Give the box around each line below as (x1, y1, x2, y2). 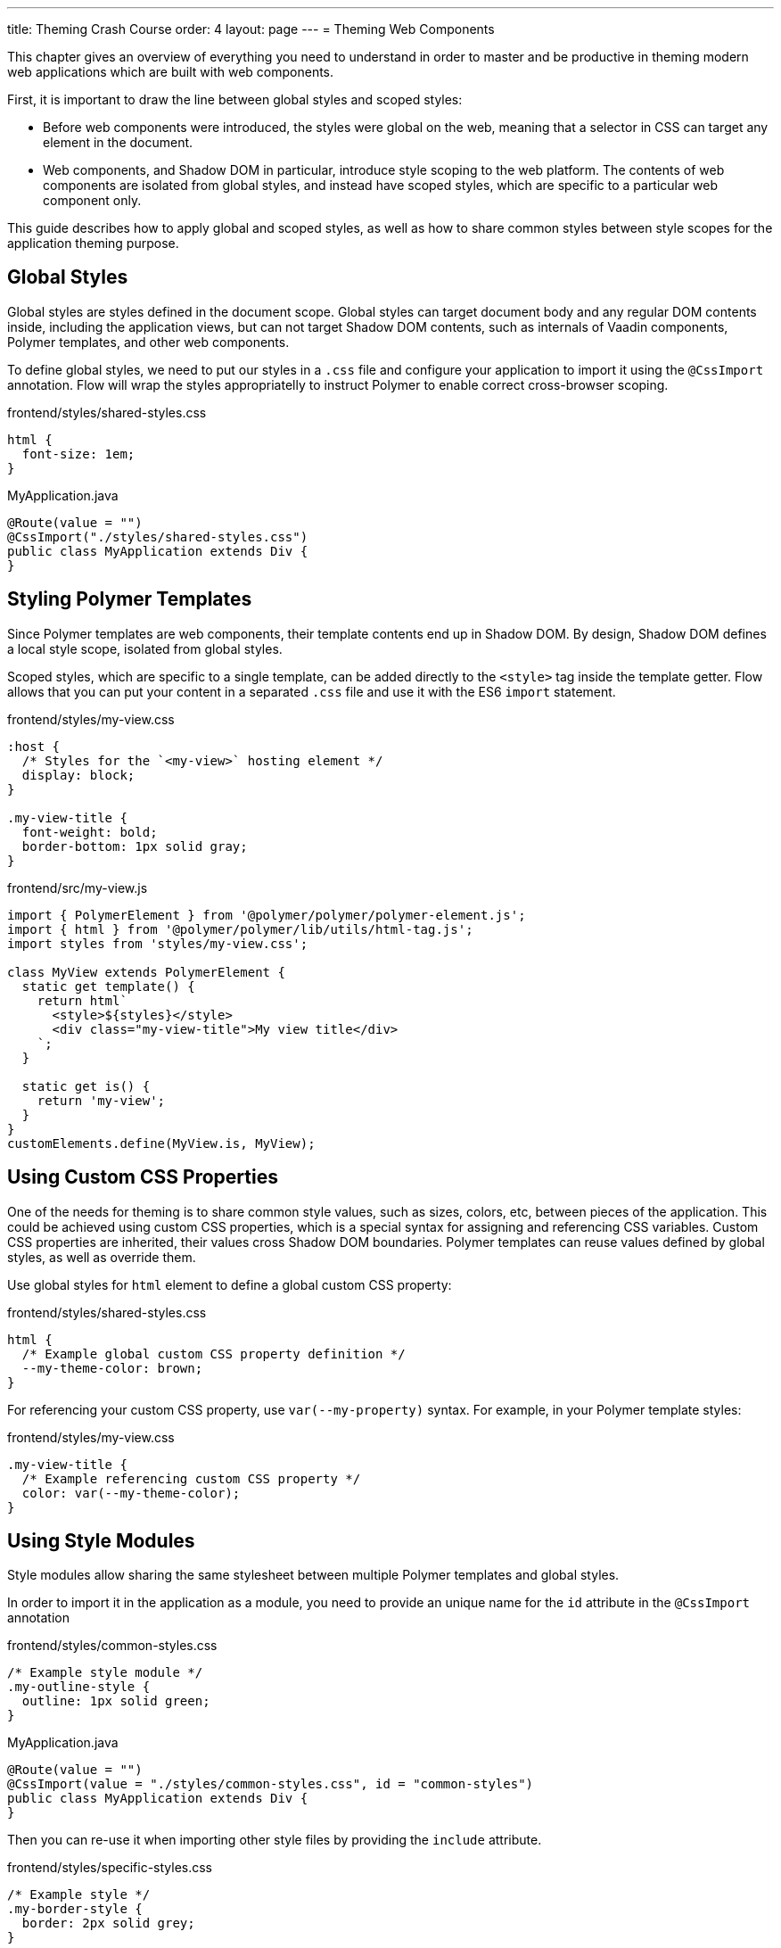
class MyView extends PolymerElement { (7, 964, 285, 979)
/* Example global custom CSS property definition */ (21, 1346, 406, 1361)
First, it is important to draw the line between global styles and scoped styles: (7, 92, 463, 107)
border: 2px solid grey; (21, 1916, 195, 1931)
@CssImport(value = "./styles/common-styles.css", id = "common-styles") (7, 1777, 534, 1792)
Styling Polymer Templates (7, 588, 252, 611)
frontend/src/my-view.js (7, 879, 148, 896)
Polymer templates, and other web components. (7, 334, 290, 350)
